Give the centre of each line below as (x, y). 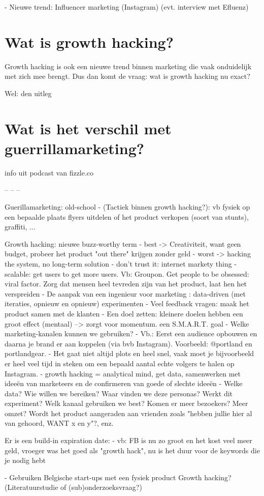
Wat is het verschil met (88, 128)
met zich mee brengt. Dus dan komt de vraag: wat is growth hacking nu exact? (127, 76)
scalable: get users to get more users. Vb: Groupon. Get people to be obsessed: (127, 273)
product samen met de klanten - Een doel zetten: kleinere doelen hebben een (124, 313)
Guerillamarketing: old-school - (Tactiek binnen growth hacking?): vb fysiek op (127, 207)
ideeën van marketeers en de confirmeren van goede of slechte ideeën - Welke (124, 383)
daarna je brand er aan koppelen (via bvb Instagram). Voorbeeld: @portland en (128, 343)
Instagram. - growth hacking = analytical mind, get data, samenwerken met (123, 373)
